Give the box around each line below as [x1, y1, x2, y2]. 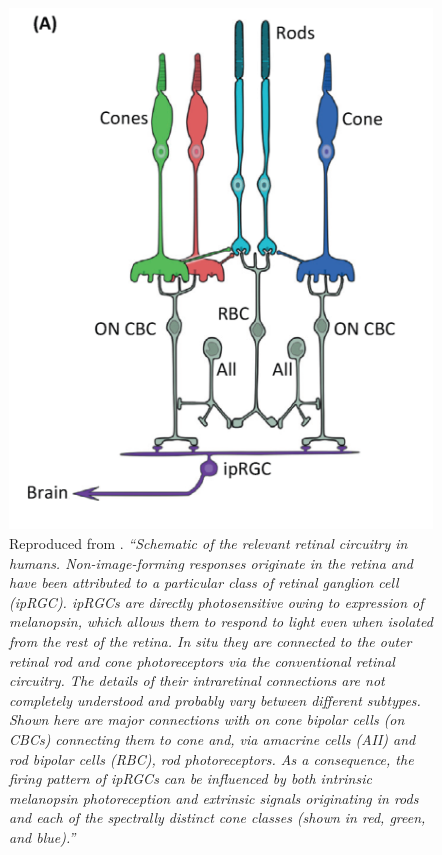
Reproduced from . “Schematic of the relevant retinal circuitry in [9, 533, 408, 554]
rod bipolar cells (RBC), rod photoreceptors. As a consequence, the [9, 748, 414, 769]
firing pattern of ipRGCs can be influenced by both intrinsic [9, 768, 372, 789]
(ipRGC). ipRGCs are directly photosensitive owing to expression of [9, 591, 424, 612]
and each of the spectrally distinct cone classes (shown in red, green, [9, 807, 426, 828]
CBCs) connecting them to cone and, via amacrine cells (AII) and [9, 729, 416, 749]
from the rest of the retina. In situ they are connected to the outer [9, 631, 412, 652]
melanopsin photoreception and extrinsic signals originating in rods [9, 787, 419, 808]
